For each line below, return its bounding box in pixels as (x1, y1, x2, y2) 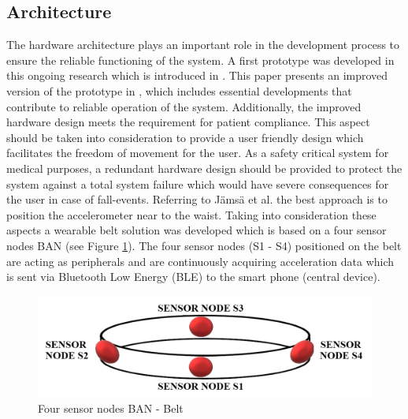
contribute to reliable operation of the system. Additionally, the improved (6, 98, 362, 114)
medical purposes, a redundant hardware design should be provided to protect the (6, 159, 402, 176)
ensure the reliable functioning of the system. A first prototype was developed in (6, 51, 395, 68)
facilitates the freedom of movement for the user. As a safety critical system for (6, 144, 389, 161)
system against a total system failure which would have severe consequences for (6, 175, 389, 192)
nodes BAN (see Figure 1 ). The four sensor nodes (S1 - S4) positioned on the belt (6, 237, 402, 253)
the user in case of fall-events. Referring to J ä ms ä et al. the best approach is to (6, 191, 388, 208)
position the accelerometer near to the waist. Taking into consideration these (6, 206, 376, 223)
